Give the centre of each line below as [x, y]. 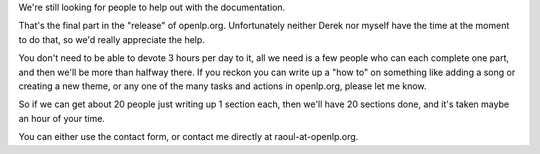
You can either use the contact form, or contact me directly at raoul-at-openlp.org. [188, 137]
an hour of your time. [61, 118]
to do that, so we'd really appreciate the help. [111, 39]
